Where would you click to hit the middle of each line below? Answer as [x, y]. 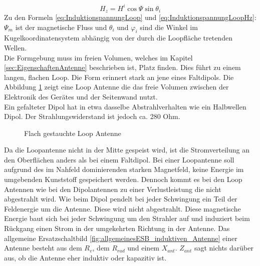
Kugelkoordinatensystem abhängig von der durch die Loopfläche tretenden [118, 38]
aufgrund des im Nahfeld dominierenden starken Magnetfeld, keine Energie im [124, 169]
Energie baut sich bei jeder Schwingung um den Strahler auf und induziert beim [127, 218]
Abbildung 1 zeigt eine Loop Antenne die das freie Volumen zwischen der [116, 87]
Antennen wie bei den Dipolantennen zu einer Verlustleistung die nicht [113, 189]
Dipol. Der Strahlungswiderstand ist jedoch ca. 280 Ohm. [92, 116]
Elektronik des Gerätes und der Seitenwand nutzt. [81, 96]
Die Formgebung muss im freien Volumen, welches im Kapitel [98, 57]
